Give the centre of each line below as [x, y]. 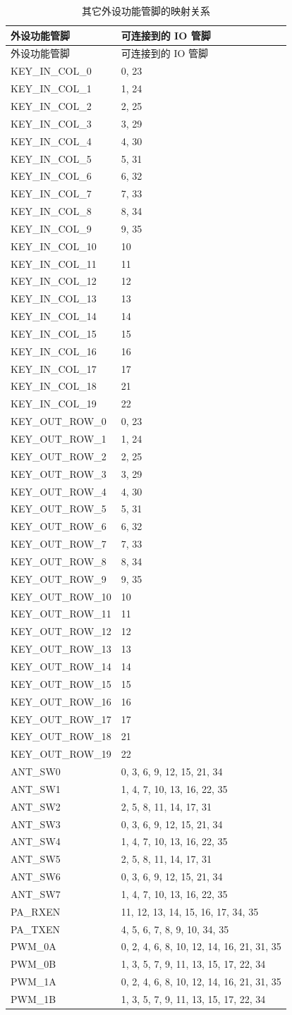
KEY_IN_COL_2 [51, 105]
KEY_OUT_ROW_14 [61, 666]
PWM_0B [34, 964]
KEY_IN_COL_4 [51, 141]
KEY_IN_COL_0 [51, 71]
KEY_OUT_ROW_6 [59, 526]
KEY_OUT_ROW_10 [61, 596]
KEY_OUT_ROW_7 [59, 544]
